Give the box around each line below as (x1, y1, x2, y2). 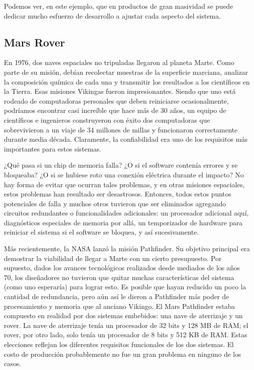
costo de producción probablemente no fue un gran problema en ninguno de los (4, 348, 241, 359)
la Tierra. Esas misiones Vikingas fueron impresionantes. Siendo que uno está (4, 86, 236, 96)
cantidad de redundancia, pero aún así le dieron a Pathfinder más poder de (4, 291, 229, 302)
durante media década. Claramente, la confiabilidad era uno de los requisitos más (4, 134, 248, 144)
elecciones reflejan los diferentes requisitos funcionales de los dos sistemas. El (4, 339, 234, 349)
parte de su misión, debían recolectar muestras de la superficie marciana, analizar (4, 66, 248, 77)
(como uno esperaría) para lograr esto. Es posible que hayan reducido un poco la (4, 282, 246, 292)
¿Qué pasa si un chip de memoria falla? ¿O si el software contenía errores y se (4, 160, 238, 170)
